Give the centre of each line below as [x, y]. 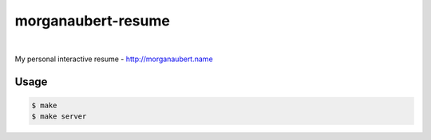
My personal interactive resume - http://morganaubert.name [114, 59]
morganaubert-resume [93, 21]
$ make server [59, 117]
